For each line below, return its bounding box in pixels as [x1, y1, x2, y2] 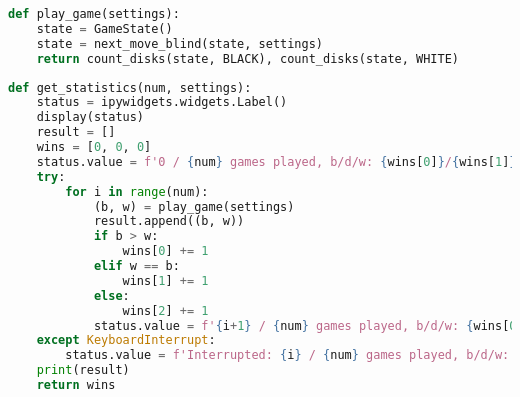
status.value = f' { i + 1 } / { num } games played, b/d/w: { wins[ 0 [93, 318, 517, 333]
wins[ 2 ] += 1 [122, 303, 209, 318]
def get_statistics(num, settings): [8, 80, 252, 95]
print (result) [36, 363, 130, 378]
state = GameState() [36, 21, 173, 36]
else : [93, 288, 130, 303]
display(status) [36, 110, 145, 125]
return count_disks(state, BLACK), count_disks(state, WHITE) [36, 51, 460, 66]
